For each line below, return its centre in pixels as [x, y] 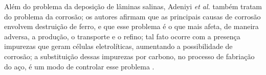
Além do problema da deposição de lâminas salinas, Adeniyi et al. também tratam [133, 6]
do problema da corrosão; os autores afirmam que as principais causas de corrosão [132, 16]
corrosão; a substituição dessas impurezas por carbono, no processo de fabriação [129, 56]
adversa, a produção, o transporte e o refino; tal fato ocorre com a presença [122, 36]
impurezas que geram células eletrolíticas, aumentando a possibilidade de [118, 46]
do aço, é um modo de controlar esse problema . [79, 66]
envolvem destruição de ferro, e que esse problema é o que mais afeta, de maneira [131, 26]
